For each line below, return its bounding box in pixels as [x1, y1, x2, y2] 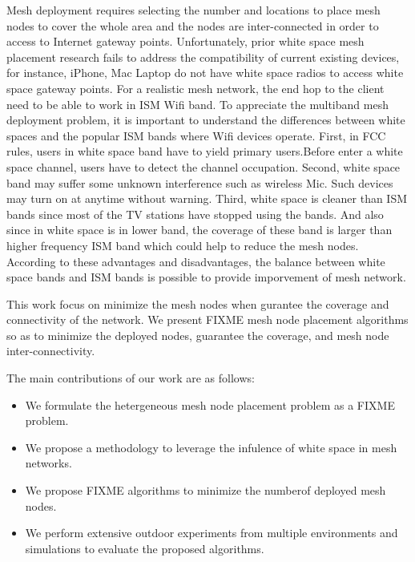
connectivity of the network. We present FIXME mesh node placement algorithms [6, 311, 409, 328]
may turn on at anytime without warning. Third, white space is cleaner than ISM [6, 190, 408, 207]
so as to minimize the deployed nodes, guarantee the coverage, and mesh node [6, 326, 389, 343]
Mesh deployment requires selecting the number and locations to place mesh [6, 2, 381, 18]
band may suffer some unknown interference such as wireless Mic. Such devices [6, 174, 393, 191]
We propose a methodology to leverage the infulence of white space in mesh [25, 439, 397, 455]
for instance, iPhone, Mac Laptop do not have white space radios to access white [6, 64, 404, 81]
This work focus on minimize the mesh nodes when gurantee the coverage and [6, 295, 389, 312]
